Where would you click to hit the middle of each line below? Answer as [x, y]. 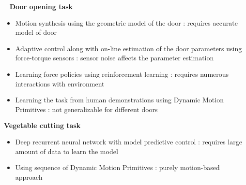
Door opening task [41, 6]
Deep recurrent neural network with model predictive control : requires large [129, 141]
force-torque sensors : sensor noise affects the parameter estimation [115, 58]
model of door [36, 32]
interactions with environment [60, 83]
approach [29, 177]
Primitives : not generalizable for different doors [86, 109]
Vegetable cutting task [42, 125]
